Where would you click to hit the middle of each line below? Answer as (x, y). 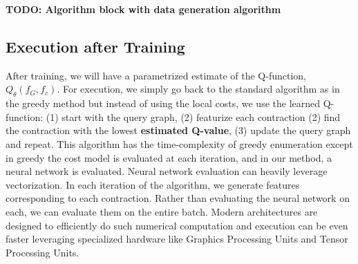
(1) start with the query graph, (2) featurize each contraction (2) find (193, 116)
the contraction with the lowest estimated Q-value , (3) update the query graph (178, 130)
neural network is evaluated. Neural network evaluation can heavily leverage (167, 171)
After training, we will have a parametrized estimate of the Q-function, (156, 75)
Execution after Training (95, 46)
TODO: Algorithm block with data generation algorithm (143, 9)
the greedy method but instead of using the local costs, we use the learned (163, 103)
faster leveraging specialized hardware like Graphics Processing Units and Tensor (177, 239)
